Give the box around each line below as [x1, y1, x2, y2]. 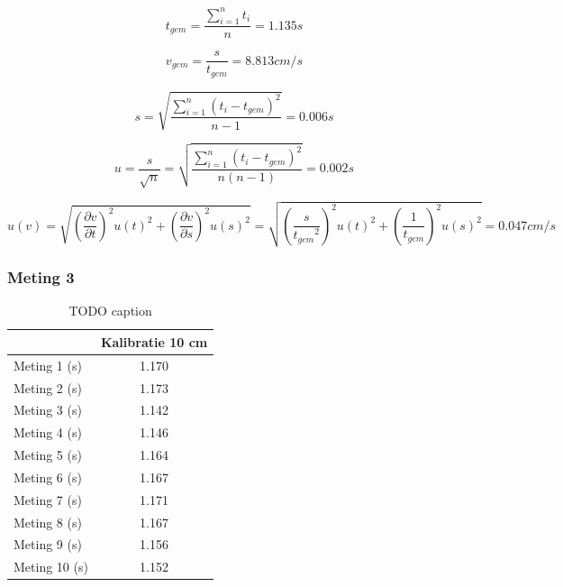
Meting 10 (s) [14, 557, 88, 576]
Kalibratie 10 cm [100, 332, 208, 351]
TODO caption [68, 301, 152, 320]
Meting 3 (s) [14, 400, 82, 419]
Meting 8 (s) [14, 512, 82, 531]
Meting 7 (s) [14, 490, 82, 509]
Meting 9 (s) [14, 535, 82, 554]
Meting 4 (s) [14, 423, 82, 442]
